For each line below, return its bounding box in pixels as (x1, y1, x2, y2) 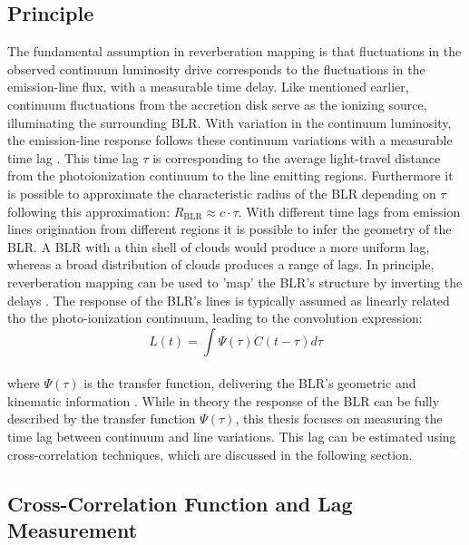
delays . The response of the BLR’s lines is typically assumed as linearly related (7, 290, 450, 309)
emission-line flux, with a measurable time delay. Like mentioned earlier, (7, 77, 409, 96)
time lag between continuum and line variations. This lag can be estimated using (7, 427, 456, 446)
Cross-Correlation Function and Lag (7, 489, 353, 517)
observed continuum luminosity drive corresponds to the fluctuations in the (7, 59, 425, 78)
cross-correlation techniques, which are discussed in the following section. (7, 444, 413, 463)
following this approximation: (7, 201, 171, 220)
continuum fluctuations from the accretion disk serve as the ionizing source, (7, 94, 427, 113)
